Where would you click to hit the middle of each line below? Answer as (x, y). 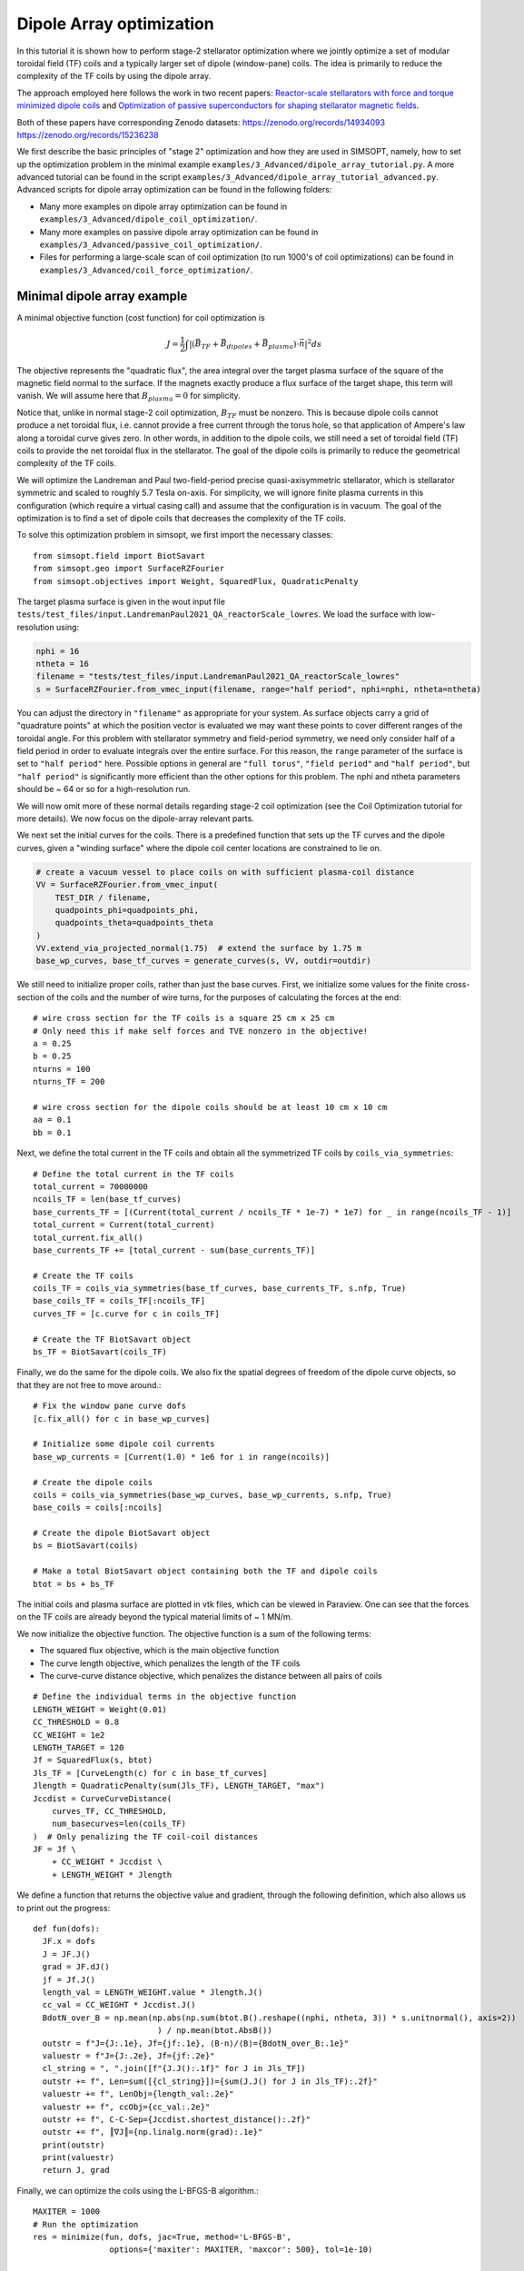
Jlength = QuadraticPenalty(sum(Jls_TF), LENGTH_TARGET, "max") (179, 1786)
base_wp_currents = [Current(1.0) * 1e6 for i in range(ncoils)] (182, 1457)
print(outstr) (74, 2145)
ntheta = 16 (63, 664)
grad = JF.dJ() (76, 1967)
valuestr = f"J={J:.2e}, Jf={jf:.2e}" (129, 2056)
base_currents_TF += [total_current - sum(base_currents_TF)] (174, 1250)
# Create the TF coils (84, 1275)
